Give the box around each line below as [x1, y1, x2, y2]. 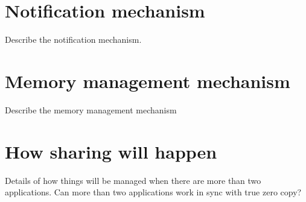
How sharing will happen [5, 139, 217, 163]
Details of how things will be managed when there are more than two [5, 174, 261, 186]
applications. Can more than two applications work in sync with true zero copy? [5, 186, 302, 198]
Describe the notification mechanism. [5, 33, 142, 46]
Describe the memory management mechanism [5, 103, 177, 116]
